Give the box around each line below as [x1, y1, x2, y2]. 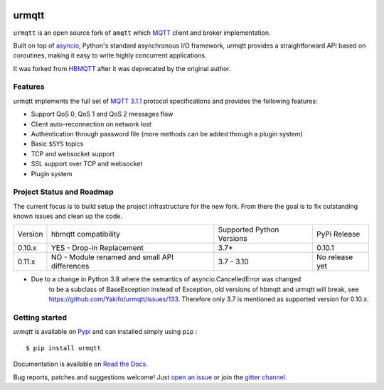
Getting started [13, 313, 68, 323]
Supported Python [218, 224, 279, 234]
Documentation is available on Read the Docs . [13, 359, 149, 369]
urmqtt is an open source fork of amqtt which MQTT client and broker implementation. [13, 28, 271, 37]
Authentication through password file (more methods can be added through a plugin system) [31, 130, 303, 138]
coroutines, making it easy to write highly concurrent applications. [13, 51, 207, 60]
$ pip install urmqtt [26, 344, 101, 352]
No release [316, 252, 353, 262]
